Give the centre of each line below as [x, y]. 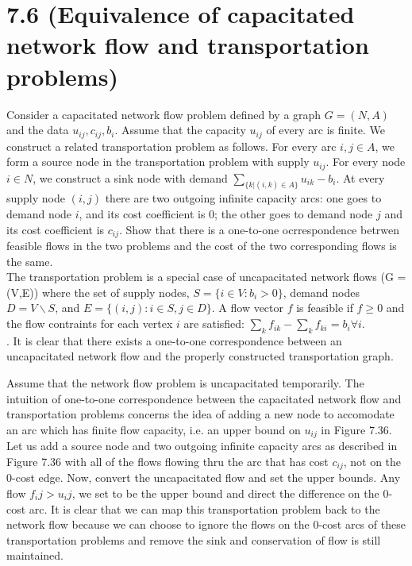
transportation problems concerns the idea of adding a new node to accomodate [200, 414]
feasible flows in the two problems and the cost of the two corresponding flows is [202, 246]
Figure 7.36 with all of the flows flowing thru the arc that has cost [167, 461]
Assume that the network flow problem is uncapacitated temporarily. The [185, 383]
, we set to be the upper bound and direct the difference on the [225, 493]
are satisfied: [214, 323]
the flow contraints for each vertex [90, 323]
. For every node [366, 162]
